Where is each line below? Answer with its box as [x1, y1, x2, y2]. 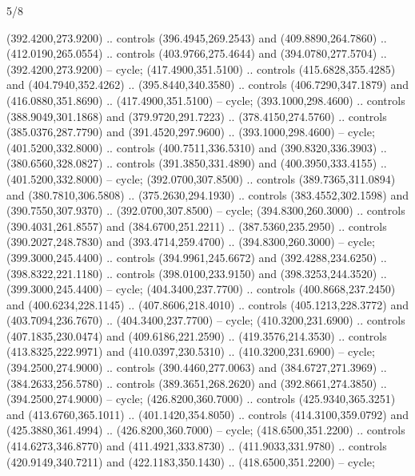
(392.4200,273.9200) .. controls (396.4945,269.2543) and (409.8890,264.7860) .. [6, 29, 387, 46]
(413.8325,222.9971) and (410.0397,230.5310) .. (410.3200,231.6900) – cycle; [6, 343, 375, 360]
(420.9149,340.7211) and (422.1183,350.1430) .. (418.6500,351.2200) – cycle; [6, 453, 375, 470]
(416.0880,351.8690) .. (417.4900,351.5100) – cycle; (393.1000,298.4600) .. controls [6, 91, 405, 108]
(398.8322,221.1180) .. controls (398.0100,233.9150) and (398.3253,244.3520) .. [6, 264, 387, 281]
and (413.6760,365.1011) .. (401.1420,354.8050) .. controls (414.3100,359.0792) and [6, 405, 409, 422]
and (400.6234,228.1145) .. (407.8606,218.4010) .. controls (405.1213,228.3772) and [6, 296, 409, 313]
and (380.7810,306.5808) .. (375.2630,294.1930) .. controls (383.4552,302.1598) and [6, 186, 409, 203]
